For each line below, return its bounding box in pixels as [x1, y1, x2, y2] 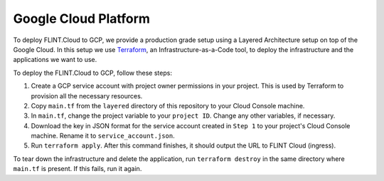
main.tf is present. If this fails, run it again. [13, 165, 142, 173]
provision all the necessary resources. [31, 91, 143, 100]
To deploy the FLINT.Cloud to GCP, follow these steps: [13, 68, 172, 77]
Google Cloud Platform [13, 11, 151, 26]
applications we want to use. [13, 56, 97, 64]
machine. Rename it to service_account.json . [31, 132, 175, 140]
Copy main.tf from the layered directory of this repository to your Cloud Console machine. [31, 101, 305, 110]
